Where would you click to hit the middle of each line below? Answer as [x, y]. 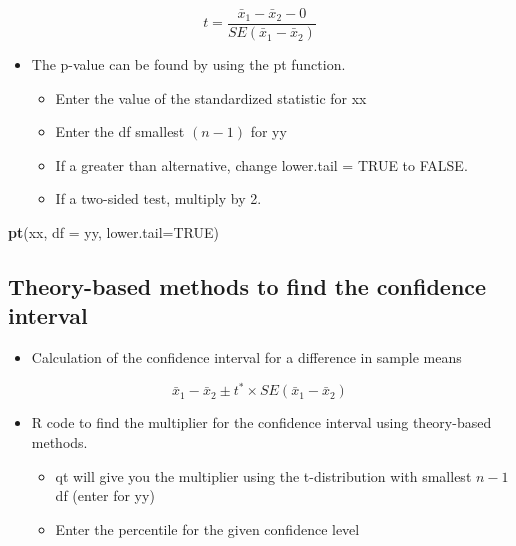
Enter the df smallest [120, 131]
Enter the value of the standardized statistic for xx [211, 97]
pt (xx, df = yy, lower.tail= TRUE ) [113, 232]
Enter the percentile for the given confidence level [207, 528]
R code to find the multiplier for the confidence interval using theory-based [261, 422]
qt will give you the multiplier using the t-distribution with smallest [263, 475]
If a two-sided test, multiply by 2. [158, 198]
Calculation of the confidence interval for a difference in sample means [246, 357]
